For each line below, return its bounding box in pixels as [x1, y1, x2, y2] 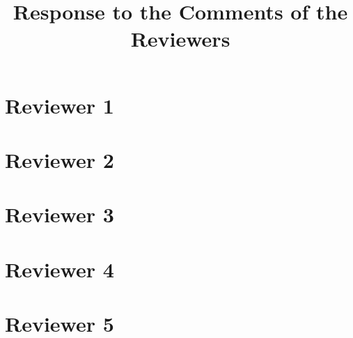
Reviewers [130, 24, 230, 53]
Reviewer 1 [5, 91, 114, 119]
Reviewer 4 [5, 254, 114, 283]
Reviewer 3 [5, 200, 114, 229]
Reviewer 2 [5, 145, 114, 174]
